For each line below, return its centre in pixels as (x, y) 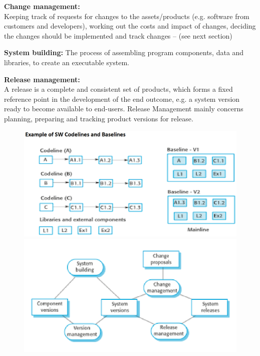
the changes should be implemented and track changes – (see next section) (118, 35)
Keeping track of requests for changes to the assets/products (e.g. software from (127, 16)
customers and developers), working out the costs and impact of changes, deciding (130, 26)
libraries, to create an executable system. (67, 62)
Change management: (42, 6)
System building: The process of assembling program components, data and (124, 52)
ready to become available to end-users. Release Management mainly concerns (124, 109)
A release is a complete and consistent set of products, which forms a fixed (118, 89)
